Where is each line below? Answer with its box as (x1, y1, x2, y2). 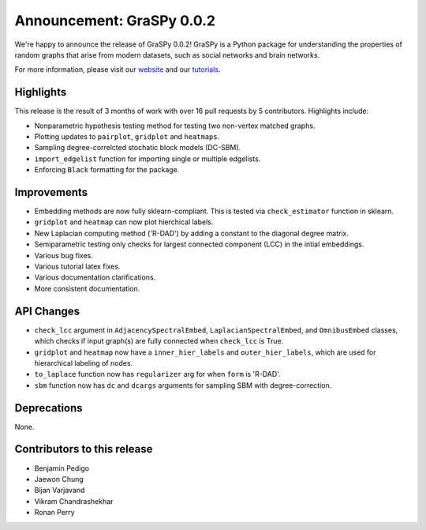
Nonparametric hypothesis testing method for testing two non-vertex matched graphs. (34, 121, 316, 130)
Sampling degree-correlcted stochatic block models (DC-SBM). (34, 143, 241, 152)
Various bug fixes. (34, 250, 94, 260)
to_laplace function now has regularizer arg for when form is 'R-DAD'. (34, 370, 281, 379)
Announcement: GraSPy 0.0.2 (14, 12, 216, 29)
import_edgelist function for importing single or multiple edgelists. (34, 154, 261, 164)
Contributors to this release (14, 442, 153, 456)
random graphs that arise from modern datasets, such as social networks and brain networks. (14, 50, 320, 59)
